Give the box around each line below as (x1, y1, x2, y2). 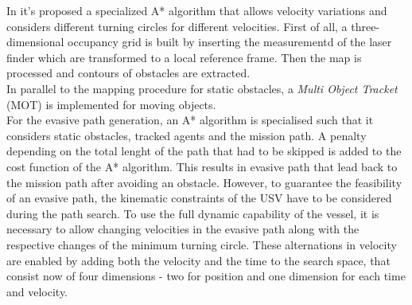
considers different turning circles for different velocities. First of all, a (6, 18, 348, 34)
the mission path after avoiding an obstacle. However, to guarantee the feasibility (6, 174, 402, 190)
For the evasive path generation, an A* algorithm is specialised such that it (6, 111, 374, 128)
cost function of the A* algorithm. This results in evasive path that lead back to (6, 158, 398, 174)
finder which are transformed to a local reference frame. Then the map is (6, 49, 362, 65)
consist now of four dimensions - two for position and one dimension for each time (6, 268, 406, 284)
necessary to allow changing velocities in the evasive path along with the (6, 221, 360, 237)
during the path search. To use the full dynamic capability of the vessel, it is (6, 205, 379, 221)
